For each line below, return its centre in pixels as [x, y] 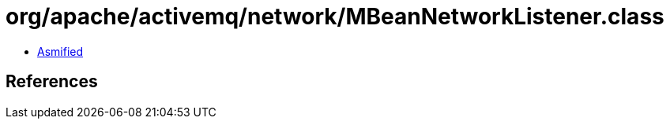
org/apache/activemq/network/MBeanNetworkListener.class [335, 17]
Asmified [60, 51]
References [52, 82]
